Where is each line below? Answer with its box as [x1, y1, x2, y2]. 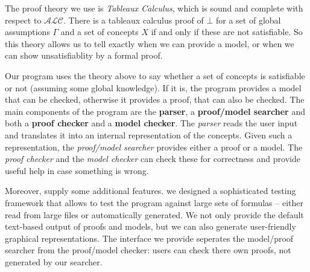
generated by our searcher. [5, 255, 103, 268]
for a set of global [216, 13, 281, 26]
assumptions [5, 25, 50, 38]
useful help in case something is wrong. [5, 164, 149, 176]
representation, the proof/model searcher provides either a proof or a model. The [5, 140, 303, 153]
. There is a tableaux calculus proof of [63, 13, 204, 26]
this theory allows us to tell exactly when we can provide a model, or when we [5, 37, 294, 50]
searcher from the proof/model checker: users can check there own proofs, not [5, 244, 291, 256]
